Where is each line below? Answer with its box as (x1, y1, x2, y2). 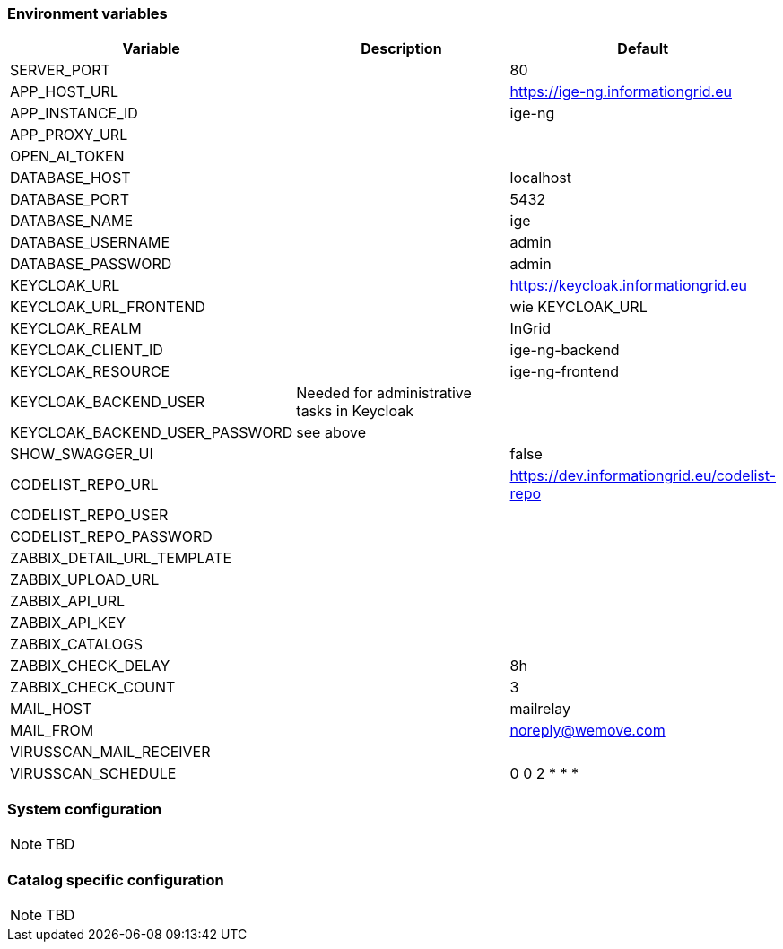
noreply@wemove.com (509, 721, 666, 740)
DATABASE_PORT (10, 190, 129, 209)
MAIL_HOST (10, 700, 92, 718)
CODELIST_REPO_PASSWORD (10, 527, 213, 546)
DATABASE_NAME (10, 212, 134, 231)
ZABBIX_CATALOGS (10, 635, 144, 654)
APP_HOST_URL (10, 83, 118, 101)
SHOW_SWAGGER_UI (10, 445, 153, 464)
